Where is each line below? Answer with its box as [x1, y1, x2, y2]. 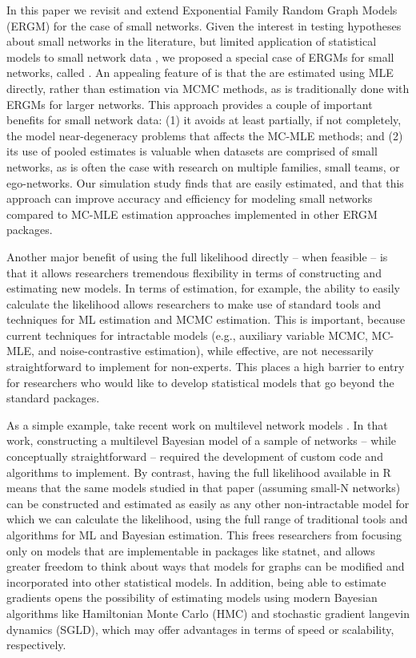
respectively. [6, 636, 66, 653]
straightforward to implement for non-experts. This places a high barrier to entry [6, 358, 405, 375]
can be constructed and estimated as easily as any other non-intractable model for [6, 495, 410, 511]
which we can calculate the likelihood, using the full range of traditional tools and [6, 511, 408, 527]
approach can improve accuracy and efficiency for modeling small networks [6, 190, 373, 207]
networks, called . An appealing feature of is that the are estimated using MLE [6, 64, 394, 81]
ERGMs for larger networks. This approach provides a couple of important [6, 95, 373, 112]
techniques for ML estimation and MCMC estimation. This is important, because [6, 311, 406, 328]
